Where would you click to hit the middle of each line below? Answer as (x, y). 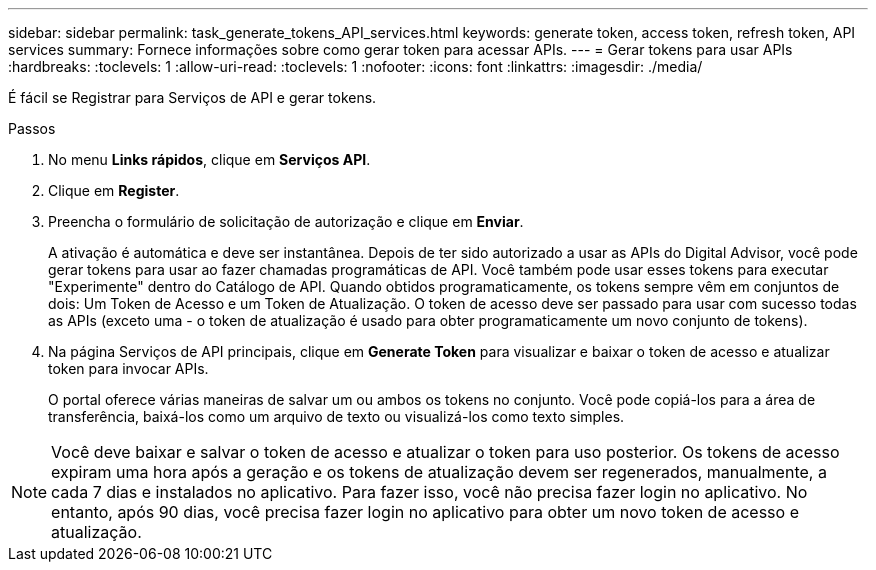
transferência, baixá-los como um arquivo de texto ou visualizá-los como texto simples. (336, 416)
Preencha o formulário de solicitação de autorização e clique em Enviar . (286, 221)
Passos (32, 128)
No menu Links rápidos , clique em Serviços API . (209, 159)
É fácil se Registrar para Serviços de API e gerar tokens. (192, 97)
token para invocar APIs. (128, 368)
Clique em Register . (114, 190)
